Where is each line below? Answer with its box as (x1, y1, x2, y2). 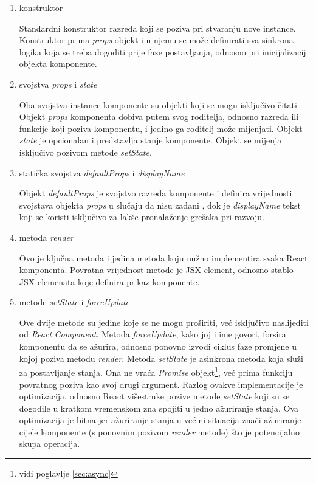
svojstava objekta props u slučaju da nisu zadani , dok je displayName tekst (19, 198, 301, 211)
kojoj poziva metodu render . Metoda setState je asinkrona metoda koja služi (19, 351, 303, 364)
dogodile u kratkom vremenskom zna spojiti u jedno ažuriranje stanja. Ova (19, 401, 299, 414)
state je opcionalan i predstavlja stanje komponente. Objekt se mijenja (19, 134, 282, 147)
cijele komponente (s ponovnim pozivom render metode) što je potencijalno (19, 425, 300, 438)
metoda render (19, 230, 74, 243)
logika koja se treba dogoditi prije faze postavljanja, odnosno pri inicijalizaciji (19, 45, 309, 58)
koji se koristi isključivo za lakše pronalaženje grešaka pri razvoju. (19, 210, 264, 223)
